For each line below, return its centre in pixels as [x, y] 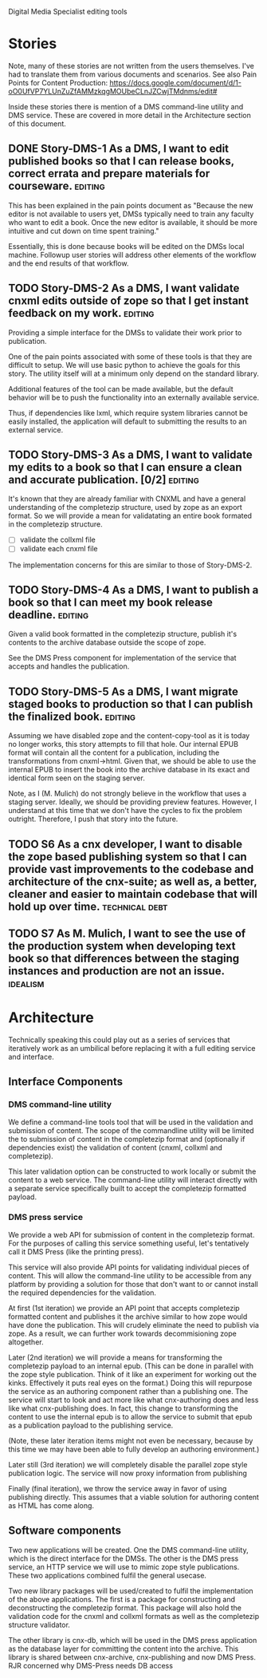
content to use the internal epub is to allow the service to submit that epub [130, 1416]
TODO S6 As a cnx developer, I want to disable [126, 844]
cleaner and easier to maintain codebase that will [133, 894]
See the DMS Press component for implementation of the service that [122, 658]
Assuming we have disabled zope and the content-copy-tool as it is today [129, 736]
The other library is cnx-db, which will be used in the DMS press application [133, 1640]
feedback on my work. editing [81, 313]
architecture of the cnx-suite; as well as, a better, [133, 881]
